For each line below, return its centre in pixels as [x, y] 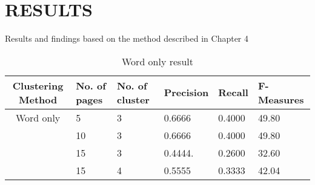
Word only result [157, 61]
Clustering [38, 85]
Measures [281, 99]
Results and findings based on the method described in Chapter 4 [127, 38]
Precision [186, 92]
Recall [233, 92]
